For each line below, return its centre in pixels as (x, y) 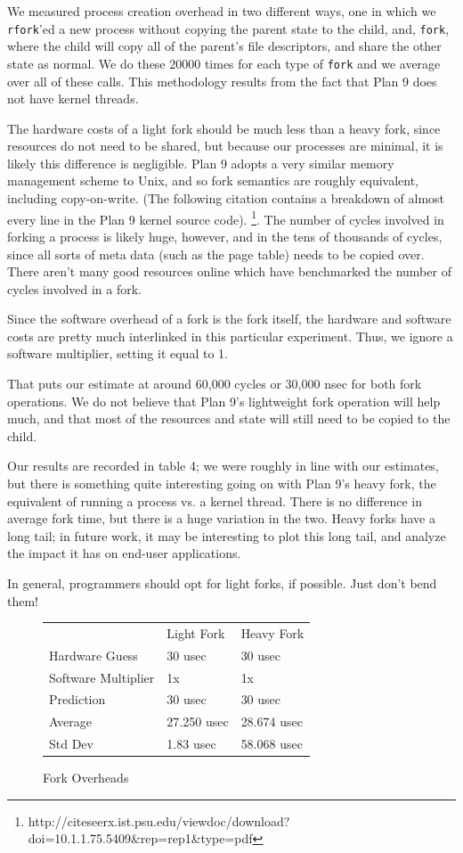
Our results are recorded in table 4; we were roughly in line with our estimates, (223, 466)
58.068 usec (272, 744)
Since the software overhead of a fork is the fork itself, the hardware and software (229, 319)
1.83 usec (191, 744)
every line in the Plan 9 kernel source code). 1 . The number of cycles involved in (226, 217)
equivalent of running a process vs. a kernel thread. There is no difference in (215, 500)
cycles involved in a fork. (75, 288)
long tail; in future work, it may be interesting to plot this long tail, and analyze (227, 535)
